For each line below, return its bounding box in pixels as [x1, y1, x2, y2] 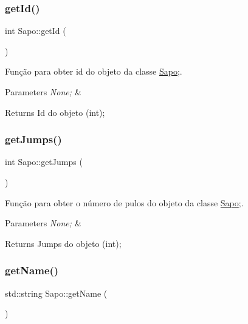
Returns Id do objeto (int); [5, 106, 105, 118]
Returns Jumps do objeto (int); [5, 237, 122, 249]
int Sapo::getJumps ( [5, 155, 83, 168]
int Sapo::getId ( [5, 24, 66, 37]
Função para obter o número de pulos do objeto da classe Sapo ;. [5, 196, 244, 209]
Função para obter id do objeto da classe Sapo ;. [5, 65, 182, 78]
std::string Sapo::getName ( [5, 286, 108, 299]
